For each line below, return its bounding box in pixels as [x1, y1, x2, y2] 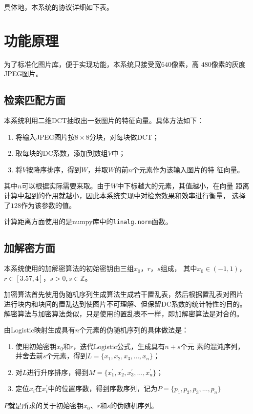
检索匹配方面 [4, 92, 65, 107]
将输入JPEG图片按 [15, 131, 75, 142]
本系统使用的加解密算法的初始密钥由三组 [4, 263, 134, 273]
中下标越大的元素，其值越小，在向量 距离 [117, 181, 250, 191]
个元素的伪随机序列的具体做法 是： [79, 325, 189, 335]
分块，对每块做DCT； [89, 131, 159, 142]
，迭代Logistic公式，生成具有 [73, 341, 165, 351]
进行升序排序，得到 [27, 367, 89, 377]
